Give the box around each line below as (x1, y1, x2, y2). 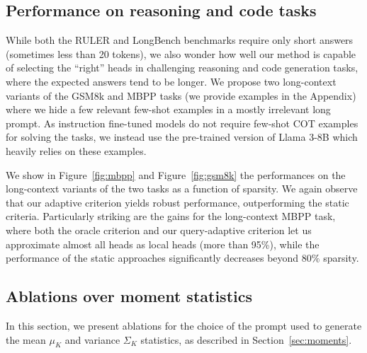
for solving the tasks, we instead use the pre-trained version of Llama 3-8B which (6, 129, 358, 144)
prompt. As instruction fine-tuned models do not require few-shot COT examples (6, 115, 358, 130)
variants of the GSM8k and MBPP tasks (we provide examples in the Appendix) (6, 88, 356, 103)
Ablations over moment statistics (6, 285, 252, 307)
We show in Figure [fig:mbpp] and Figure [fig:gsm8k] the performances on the (6, 167, 346, 182)
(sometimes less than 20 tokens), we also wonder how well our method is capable (6, 46, 356, 61)
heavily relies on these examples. (6, 143, 147, 158)
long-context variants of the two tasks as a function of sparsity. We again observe (6, 181, 358, 196)
